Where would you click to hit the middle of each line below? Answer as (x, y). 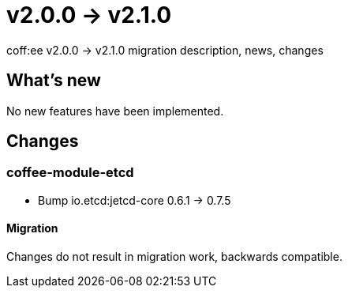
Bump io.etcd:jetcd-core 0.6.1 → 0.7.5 (135, 200)
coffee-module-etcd (70, 173)
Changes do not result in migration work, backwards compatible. (174, 257)
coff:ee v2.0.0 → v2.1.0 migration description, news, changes (165, 50)
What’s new (54, 81)
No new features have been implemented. (115, 111)
